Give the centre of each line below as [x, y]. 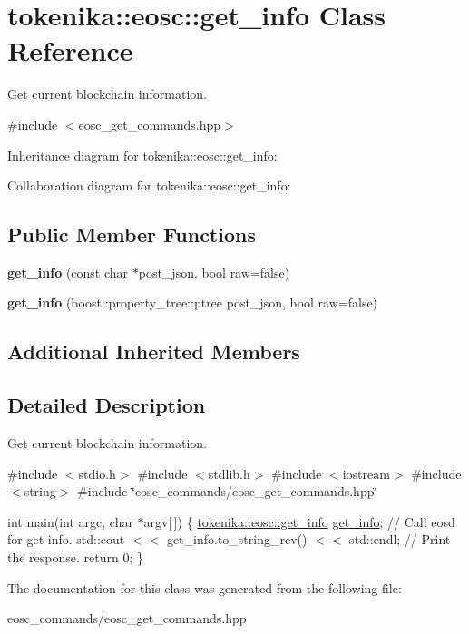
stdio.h [97, 473]
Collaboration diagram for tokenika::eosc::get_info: [149, 185]
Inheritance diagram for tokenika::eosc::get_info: [142, 155]
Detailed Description [107, 405]
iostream [366, 473]
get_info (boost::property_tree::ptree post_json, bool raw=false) [193, 302]
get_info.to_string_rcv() [237, 539]
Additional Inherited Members [154, 351]
